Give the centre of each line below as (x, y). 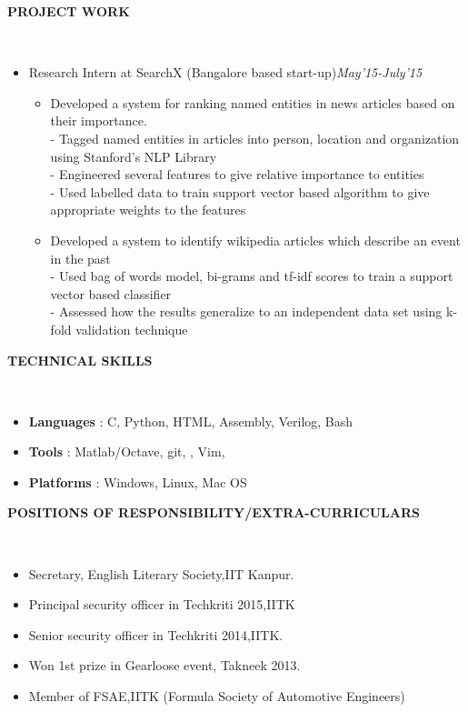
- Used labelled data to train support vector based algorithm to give (240, 191)
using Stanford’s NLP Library (134, 156)
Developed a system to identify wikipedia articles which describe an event (255, 240)
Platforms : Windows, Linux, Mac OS (138, 481)
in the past (80, 258)
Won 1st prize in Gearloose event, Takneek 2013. (164, 665)
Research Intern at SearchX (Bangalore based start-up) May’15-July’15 (225, 72)
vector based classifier (111, 293)
